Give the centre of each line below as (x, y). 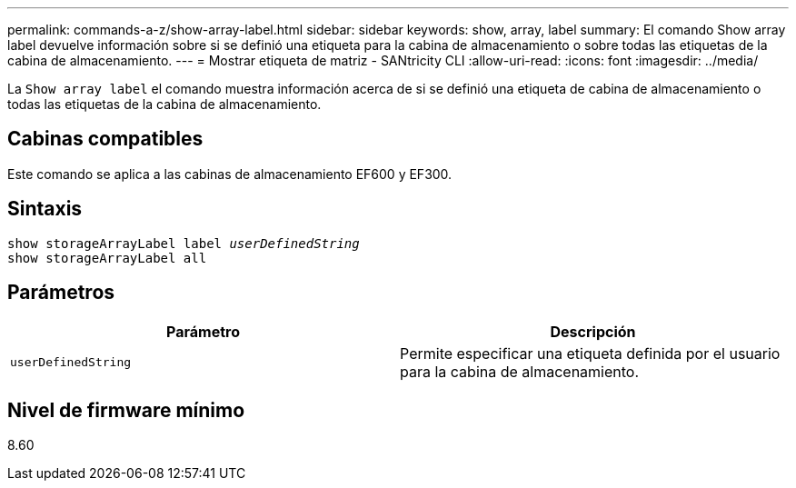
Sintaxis (45, 209)
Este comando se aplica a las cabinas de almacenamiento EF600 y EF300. (230, 174)
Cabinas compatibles (105, 139)
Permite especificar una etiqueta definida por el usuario (590, 353)
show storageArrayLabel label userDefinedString (184, 243)
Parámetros (61, 293)
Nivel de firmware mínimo (126, 410)
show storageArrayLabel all (107, 258)
